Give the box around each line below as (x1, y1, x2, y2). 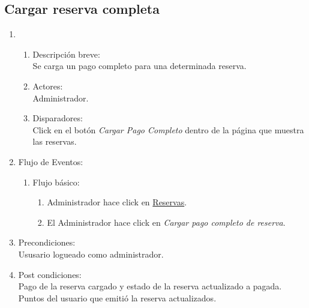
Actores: (32, 79, 63, 92)
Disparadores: (32, 112, 83, 124)
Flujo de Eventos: (18, 155, 83, 168)
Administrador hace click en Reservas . (47, 196, 187, 208)
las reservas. (32, 135, 77, 148)
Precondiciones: (18, 236, 76, 249)
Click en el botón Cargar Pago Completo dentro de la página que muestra (32, 123, 304, 136)
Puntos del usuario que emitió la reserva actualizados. (18, 291, 217, 304)
